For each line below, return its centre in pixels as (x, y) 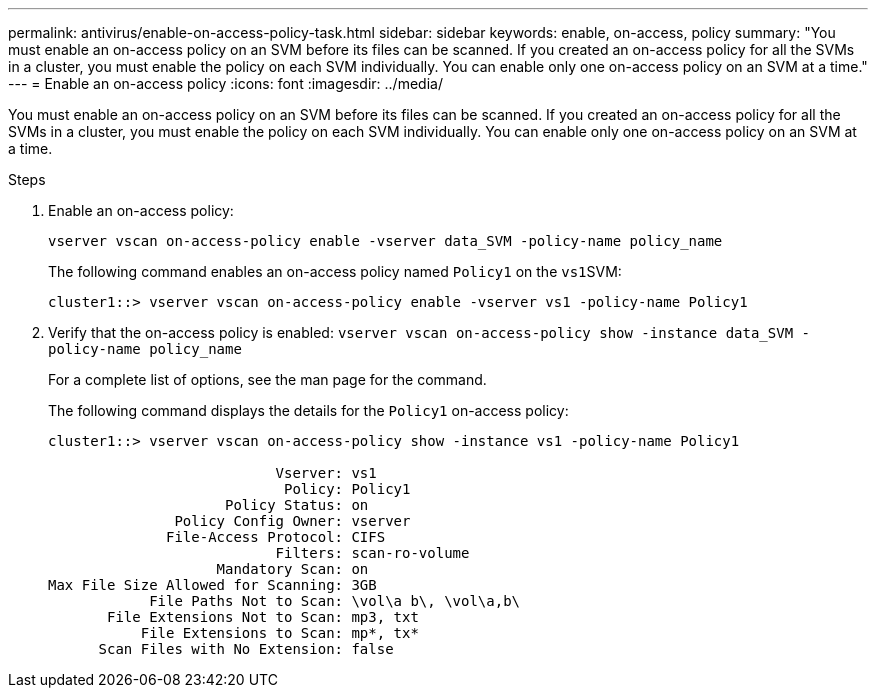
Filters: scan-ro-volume (372, 553)
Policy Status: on (297, 505)
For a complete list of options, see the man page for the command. (267, 379)
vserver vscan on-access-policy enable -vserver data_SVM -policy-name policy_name (385, 241)
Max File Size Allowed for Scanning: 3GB (212, 585)
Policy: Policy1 (347, 489)
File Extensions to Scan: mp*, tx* (279, 633)
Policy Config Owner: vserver (292, 521)
